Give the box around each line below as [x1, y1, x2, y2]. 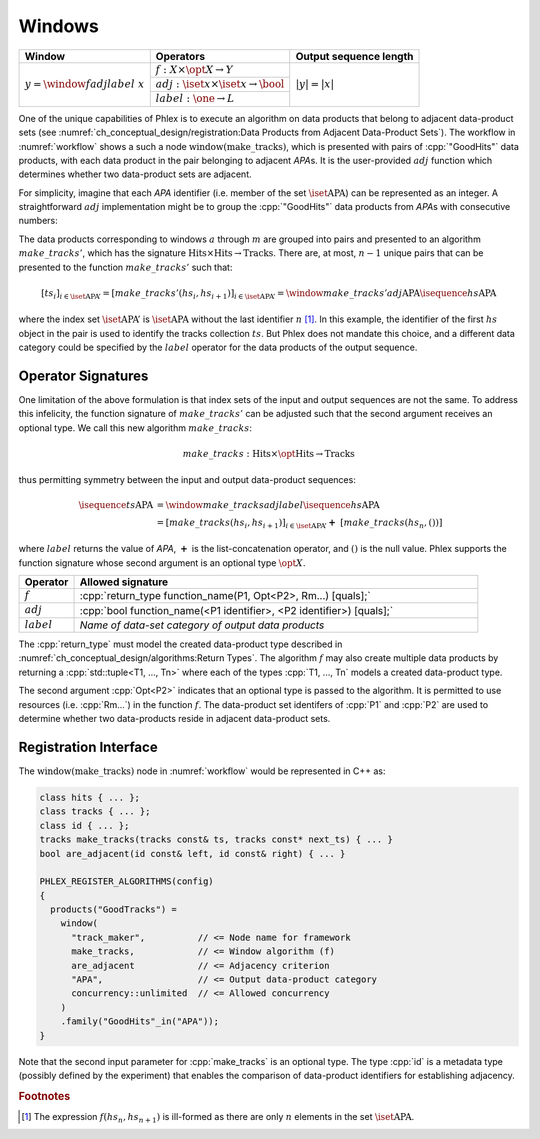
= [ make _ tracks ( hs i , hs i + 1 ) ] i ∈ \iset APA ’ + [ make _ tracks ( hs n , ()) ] [156, 516, 443, 530]
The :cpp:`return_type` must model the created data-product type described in [18, 638, 343, 650]
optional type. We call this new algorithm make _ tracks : [18, 421, 252, 434]
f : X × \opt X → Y [155, 63, 234, 76]
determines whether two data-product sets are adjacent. [18, 168, 252, 180]
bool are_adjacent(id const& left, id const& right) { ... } [39, 848, 346, 859]
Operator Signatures [18, 367, 149, 384]
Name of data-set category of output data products [79, 618, 325, 632]
